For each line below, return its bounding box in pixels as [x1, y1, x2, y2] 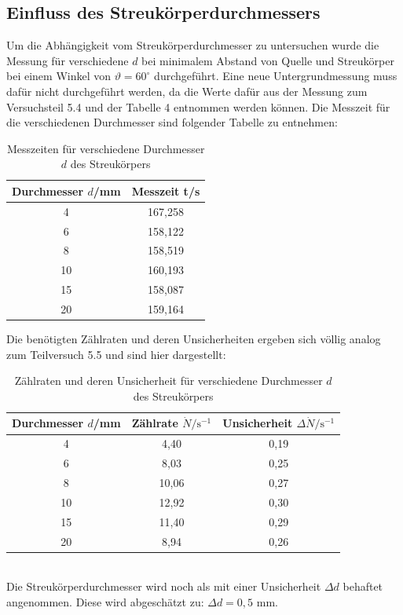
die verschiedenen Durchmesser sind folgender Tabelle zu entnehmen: [6, 114, 338, 130]
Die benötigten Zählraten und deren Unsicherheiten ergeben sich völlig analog [6, 331, 381, 347]
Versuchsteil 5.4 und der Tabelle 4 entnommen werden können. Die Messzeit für [6, 98, 390, 115]
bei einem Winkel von [6, 68, 111, 84]
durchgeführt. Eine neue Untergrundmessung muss [154, 68, 398, 84]
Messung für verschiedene [6, 52, 129, 68]
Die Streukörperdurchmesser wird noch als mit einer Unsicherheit [6, 578, 321, 595]
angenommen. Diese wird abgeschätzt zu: [6, 593, 204, 610]
